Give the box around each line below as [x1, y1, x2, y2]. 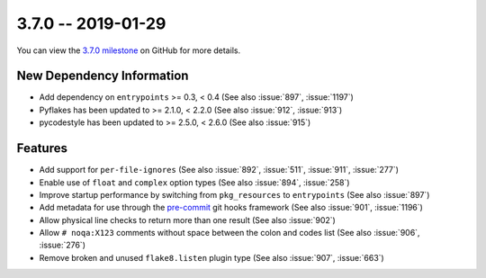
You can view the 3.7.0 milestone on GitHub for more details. [16, 45, 241, 56]
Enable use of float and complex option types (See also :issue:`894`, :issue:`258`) [39, 176, 350, 188]
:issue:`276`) [39, 239, 85, 251]
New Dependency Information [16, 68, 189, 84]
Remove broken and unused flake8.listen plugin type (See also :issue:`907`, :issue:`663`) [39, 252, 384, 263]
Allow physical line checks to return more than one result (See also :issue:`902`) [39, 214, 337, 225]
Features [16, 140, 67, 157]
